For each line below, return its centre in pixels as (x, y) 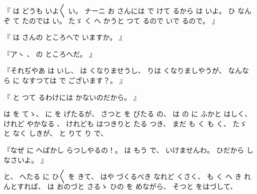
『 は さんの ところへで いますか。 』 (65, 37)
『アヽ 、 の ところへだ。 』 (50, 53)
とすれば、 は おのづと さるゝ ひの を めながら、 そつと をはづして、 (124, 186)
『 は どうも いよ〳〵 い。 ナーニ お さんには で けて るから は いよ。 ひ (120, 10)
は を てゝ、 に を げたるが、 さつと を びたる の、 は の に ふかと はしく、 (128, 114)
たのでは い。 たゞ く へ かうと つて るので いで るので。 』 (120, 20)
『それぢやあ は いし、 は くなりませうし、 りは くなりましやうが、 (115, 70)
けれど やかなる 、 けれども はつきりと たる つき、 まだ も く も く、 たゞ (125, 123)
